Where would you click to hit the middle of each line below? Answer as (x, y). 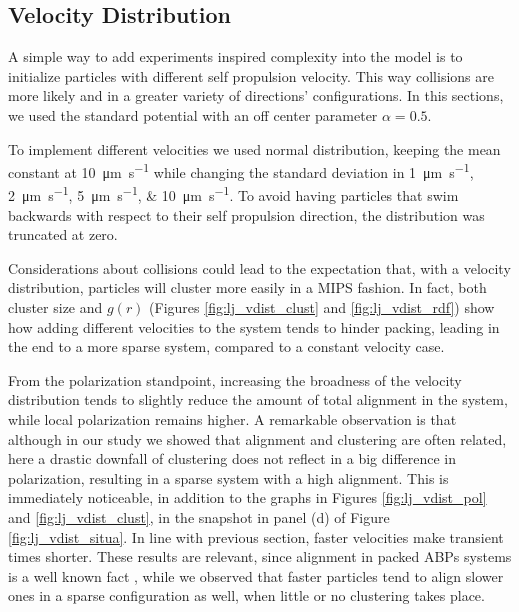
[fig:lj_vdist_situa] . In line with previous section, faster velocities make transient (256, 536)
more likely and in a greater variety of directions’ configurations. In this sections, (256, 95)
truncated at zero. (63, 234)
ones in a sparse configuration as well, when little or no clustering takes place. (246, 595)
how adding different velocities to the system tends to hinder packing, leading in (254, 326)
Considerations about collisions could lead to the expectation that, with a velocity (259, 267)
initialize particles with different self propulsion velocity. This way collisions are (251, 75)
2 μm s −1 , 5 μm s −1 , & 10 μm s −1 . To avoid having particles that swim (233, 194)
